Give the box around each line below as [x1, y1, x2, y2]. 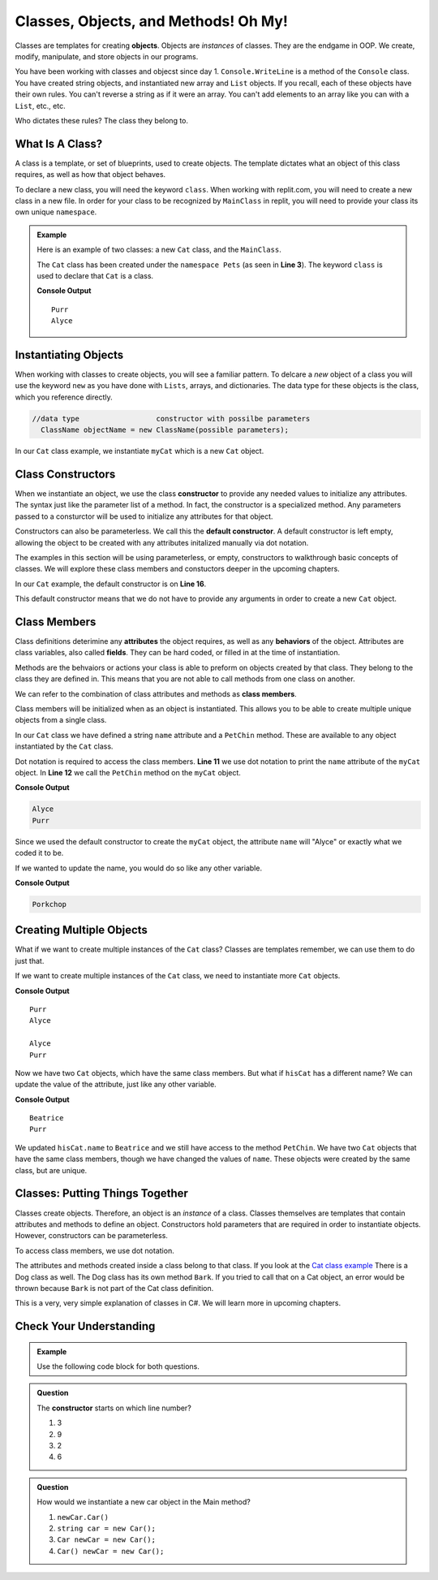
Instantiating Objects [15, 348, 124, 361]
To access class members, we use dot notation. [15, 1245, 174, 1255]
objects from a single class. [15, 715, 107, 725]
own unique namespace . [15, 207, 97, 217]
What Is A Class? [15, 136, 103, 150]
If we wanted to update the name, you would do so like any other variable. [15, 863, 263, 873]
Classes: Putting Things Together [15, 1186, 188, 1201]
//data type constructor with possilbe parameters [32, 414, 311, 423]
